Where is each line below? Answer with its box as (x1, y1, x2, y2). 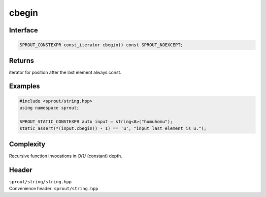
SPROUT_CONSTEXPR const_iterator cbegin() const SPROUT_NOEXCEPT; (19, 42, 183, 48)
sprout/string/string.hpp (9, 179, 72, 184)
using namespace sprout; (19, 105, 80, 111)
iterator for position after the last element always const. (9, 69, 122, 75)
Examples (9, 82, 40, 90)
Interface (9, 26, 38, 34)
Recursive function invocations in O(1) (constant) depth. (9, 153, 123, 159)
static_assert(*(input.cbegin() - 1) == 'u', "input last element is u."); (19, 126, 207, 131)
